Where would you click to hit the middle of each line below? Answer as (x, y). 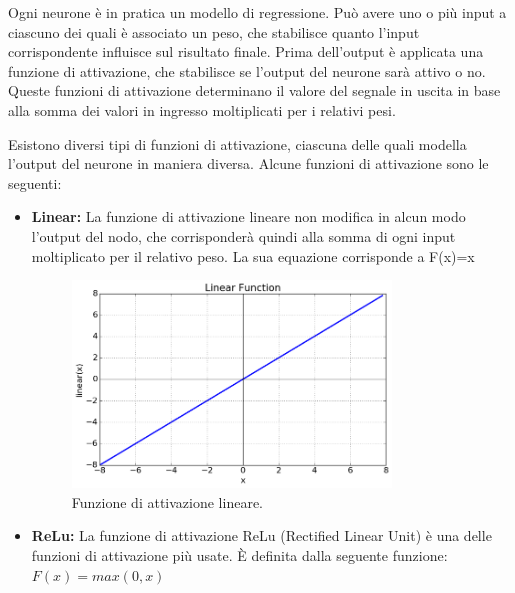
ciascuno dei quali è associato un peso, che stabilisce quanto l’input (214, 31)
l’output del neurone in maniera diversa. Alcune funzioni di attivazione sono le (248, 163)
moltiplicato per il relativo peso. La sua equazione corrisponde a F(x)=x (253, 255)
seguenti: (35, 182)
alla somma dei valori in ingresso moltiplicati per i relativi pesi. (202, 109)
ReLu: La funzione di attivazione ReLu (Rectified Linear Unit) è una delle (261, 535)
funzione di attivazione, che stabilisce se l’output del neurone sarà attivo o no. (247, 70)
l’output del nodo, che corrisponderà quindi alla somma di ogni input (243, 235)
